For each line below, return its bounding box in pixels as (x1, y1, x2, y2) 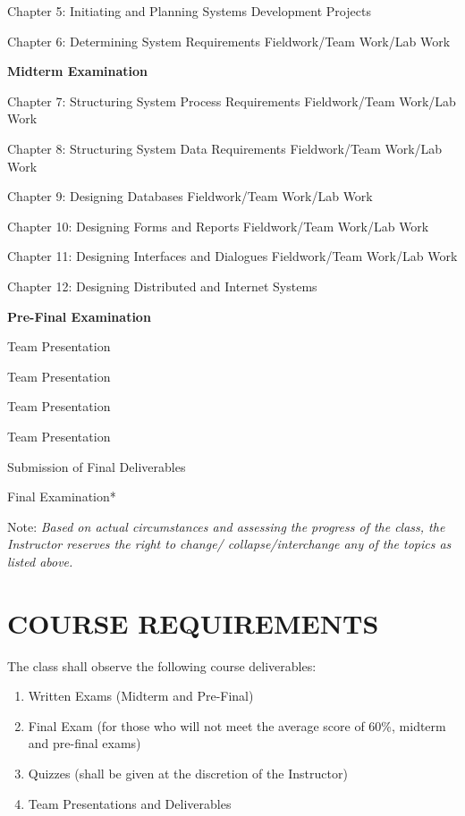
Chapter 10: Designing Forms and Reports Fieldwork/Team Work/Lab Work (7, 216, 429, 235)
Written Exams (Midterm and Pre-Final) (28, 686, 254, 705)
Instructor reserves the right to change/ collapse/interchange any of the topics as (7, 534, 452, 553)
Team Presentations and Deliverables (28, 794, 232, 812)
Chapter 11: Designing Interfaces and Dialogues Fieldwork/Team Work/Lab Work (7, 247, 458, 265)
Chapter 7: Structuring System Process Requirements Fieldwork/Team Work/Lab (7, 91, 456, 110)
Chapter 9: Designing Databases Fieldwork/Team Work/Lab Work (7, 187, 373, 206)
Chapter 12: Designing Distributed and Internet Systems (7, 276, 317, 295)
